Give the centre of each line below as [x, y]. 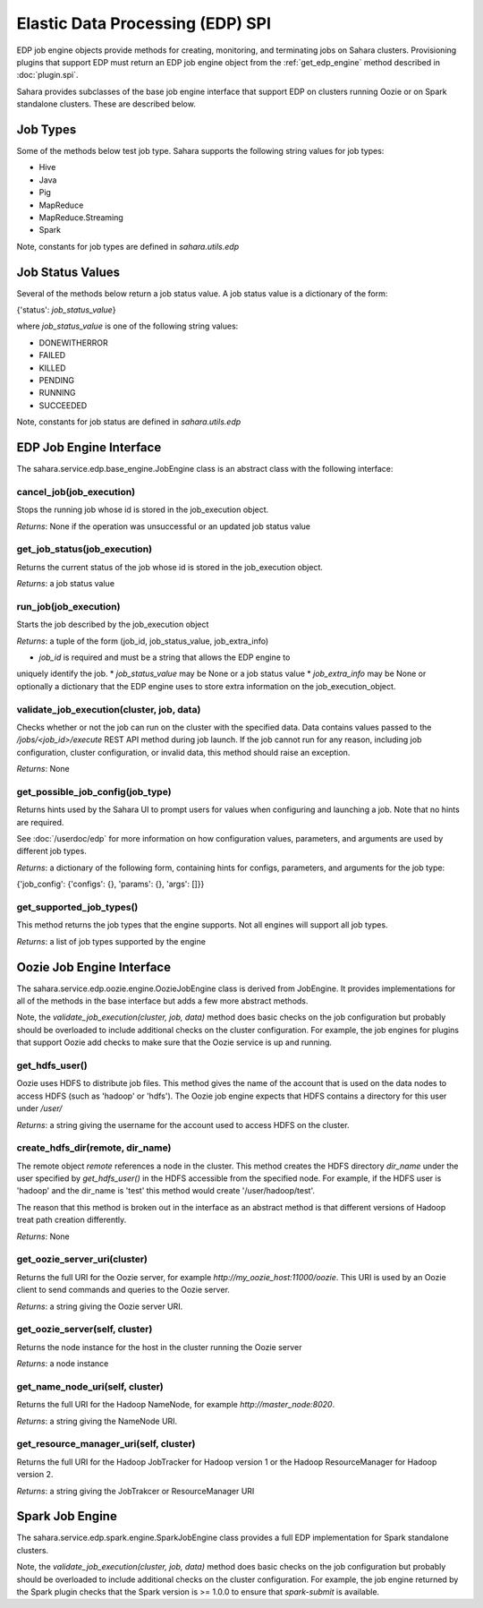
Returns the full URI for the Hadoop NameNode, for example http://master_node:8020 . [176, 1405]
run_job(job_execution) [68, 606]
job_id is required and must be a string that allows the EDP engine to [165, 657]
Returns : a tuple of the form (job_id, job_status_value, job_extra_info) [143, 641]
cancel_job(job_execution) [76, 492]
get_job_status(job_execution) [84, 549]
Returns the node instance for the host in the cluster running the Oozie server [159, 1347]
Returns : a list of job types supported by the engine [111, 941]
